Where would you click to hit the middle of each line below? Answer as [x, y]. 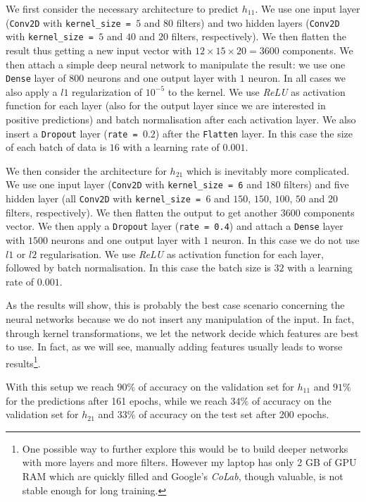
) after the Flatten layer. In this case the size [254, 133]
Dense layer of [36, 78]
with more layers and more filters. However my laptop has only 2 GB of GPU [189, 462]
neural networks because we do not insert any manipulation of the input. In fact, [180, 318]
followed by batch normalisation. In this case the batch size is [138, 268]
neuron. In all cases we [297, 78]
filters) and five [316, 184]
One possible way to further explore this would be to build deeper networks [185, 448]
